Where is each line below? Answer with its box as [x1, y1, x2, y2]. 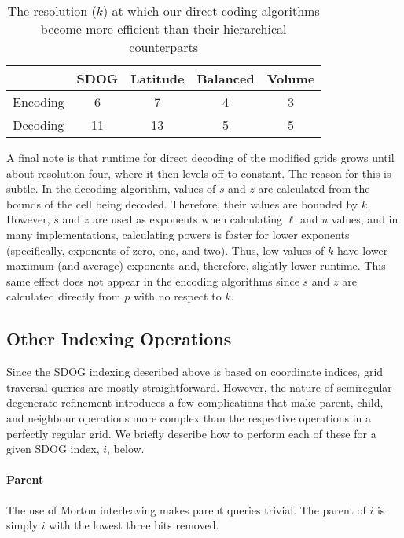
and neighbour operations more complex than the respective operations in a [6, 409, 372, 426]
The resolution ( [7, 2, 97, 20]
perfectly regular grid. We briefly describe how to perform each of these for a [6, 425, 376, 441]
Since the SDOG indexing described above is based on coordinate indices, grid [6, 363, 384, 380]
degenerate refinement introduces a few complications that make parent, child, [6, 394, 384, 411]
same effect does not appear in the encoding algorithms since [6, 272, 299, 289]
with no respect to [133, 288, 222, 304]
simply [6, 517, 39, 533]
